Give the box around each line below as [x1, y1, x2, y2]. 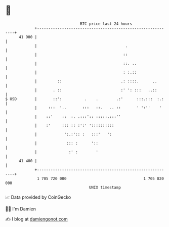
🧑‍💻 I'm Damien [5, 206, 36, 212]
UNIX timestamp [89, 185, 121, 190]
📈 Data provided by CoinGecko [5, 194, 71, 200]
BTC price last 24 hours [80, 21, 133, 26]
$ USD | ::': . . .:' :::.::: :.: [5, 96, 164, 102]
